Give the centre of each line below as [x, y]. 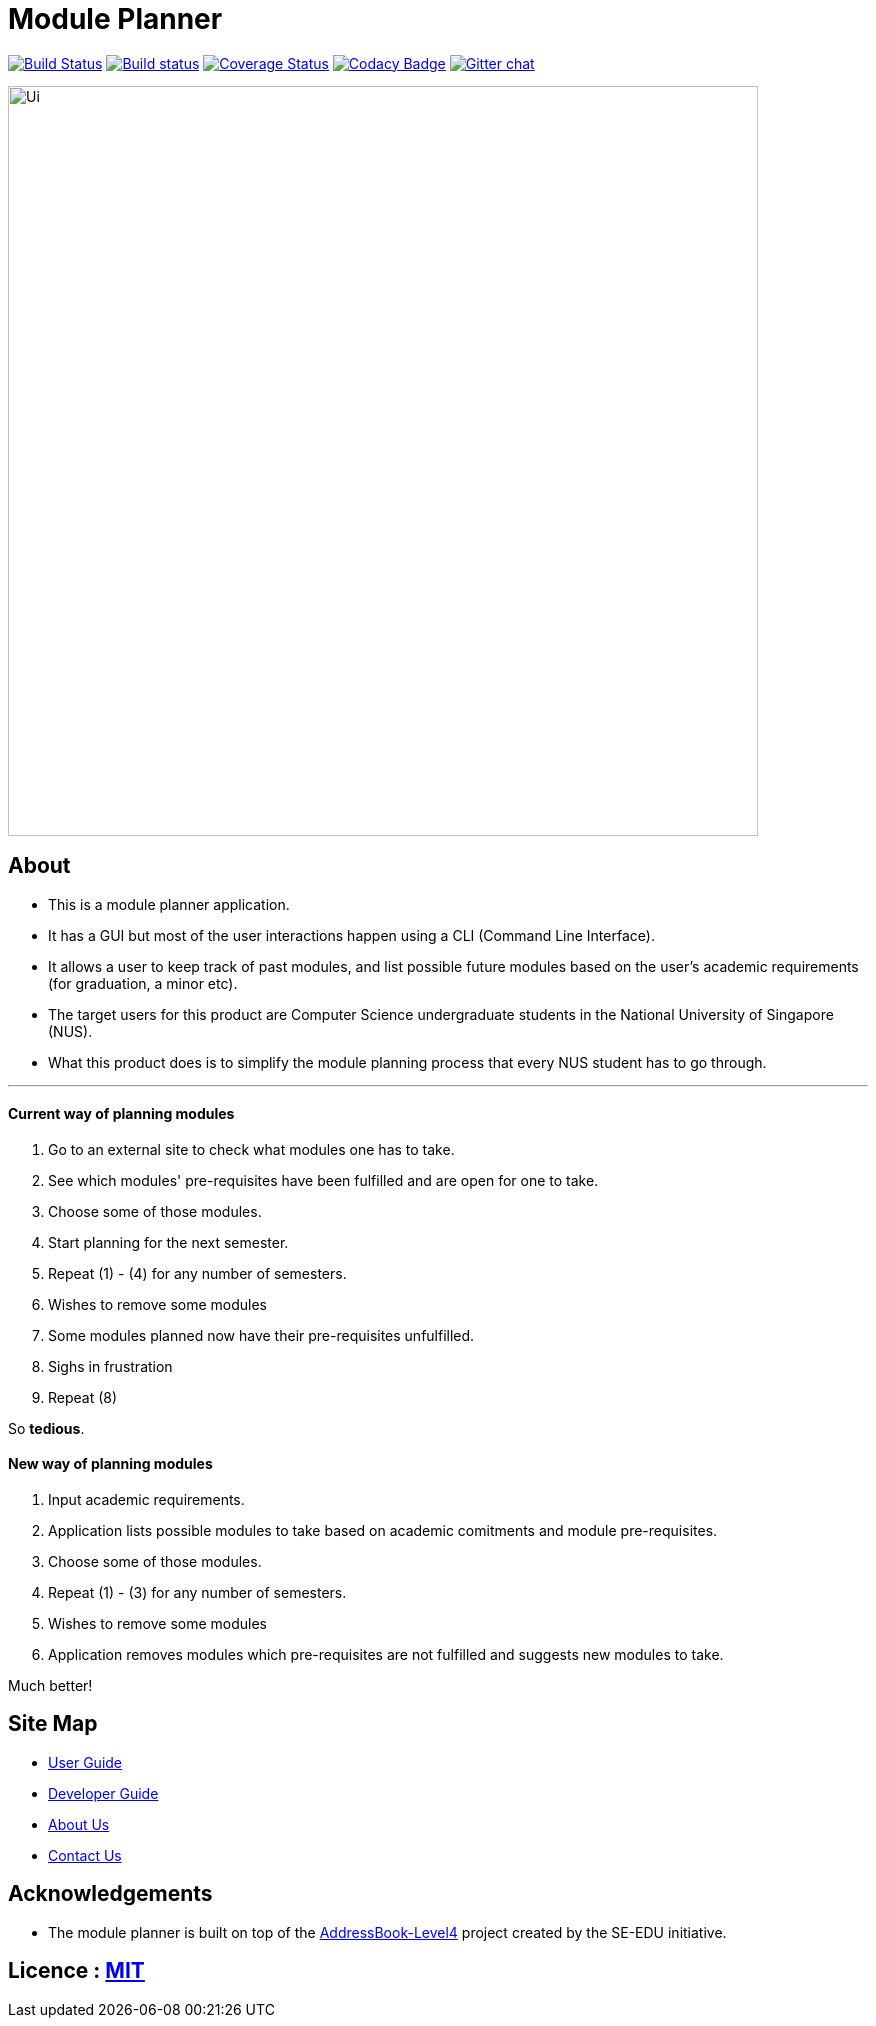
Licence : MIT [76, 1971]
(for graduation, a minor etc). [143, 983]
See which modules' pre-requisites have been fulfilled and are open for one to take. [323, 1180]
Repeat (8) [83, 1397]
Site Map [53, 1724]
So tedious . [46, 1428]
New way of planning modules [110, 1464]
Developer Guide [103, 1793]
